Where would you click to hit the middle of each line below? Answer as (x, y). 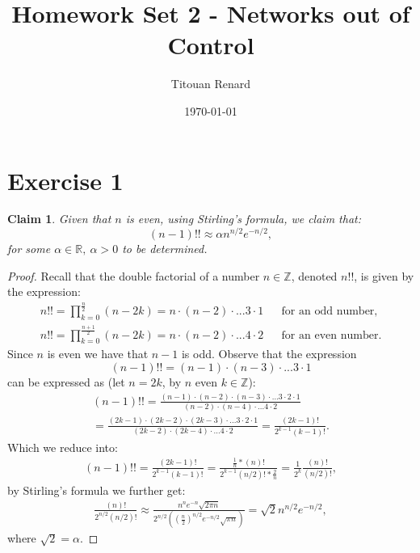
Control (211, 45)
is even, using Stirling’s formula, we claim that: (244, 219)
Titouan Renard (211, 84)
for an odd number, (330, 312)
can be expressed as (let (66, 382)
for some (29, 249)
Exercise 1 (65, 180)
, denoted (314, 275)
